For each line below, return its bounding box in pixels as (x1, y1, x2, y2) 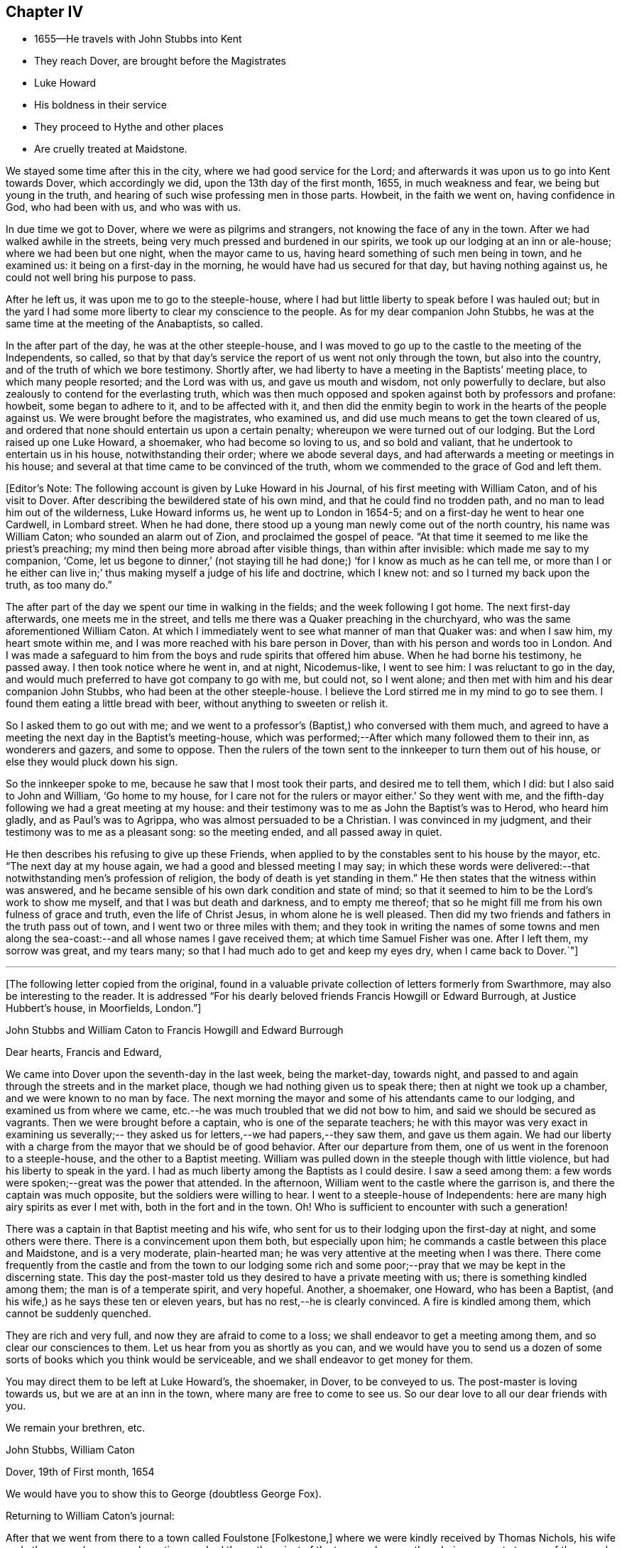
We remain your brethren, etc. (6, 1422, 146, 1434)
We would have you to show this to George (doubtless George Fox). (6, 1488, 322, 1500)
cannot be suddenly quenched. (6, 1307, 151, 1320)
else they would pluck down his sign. (6, 756, 178, 768)
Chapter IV (6, 3, 84, 21)
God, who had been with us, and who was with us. (6, 201, 241, 214)
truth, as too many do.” (6, 579, 112, 592)
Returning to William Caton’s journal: (6, 1510, 175, 1522)
